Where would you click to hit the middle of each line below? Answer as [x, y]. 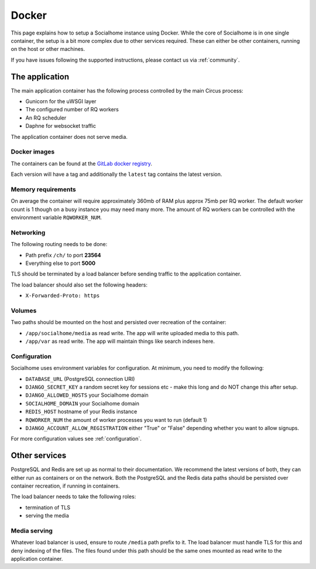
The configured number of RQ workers [72, 110]
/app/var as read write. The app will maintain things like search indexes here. [120, 341]
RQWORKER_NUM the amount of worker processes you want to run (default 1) [116, 420]
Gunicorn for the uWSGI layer [61, 101]
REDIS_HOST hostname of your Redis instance [81, 412]
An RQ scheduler [46, 118]
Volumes [24, 311]
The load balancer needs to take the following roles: [73, 497]
